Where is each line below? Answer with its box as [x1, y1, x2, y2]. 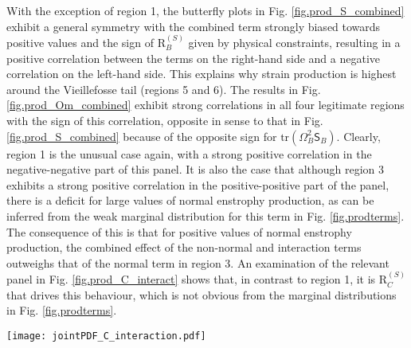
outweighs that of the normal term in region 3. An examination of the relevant [6, 254, 389, 271]
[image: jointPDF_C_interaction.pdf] [6, 330, 206, 342]
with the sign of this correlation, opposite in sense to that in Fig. [6, 111, 323, 128]
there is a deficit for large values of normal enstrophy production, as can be [6, 192, 374, 209]
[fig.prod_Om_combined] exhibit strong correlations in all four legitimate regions [6, 96, 405, 113]
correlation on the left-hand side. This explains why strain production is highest [6, 65, 397, 82]
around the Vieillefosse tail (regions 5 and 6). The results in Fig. [6, 80, 321, 97]
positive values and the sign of [6, 34, 154, 50]
